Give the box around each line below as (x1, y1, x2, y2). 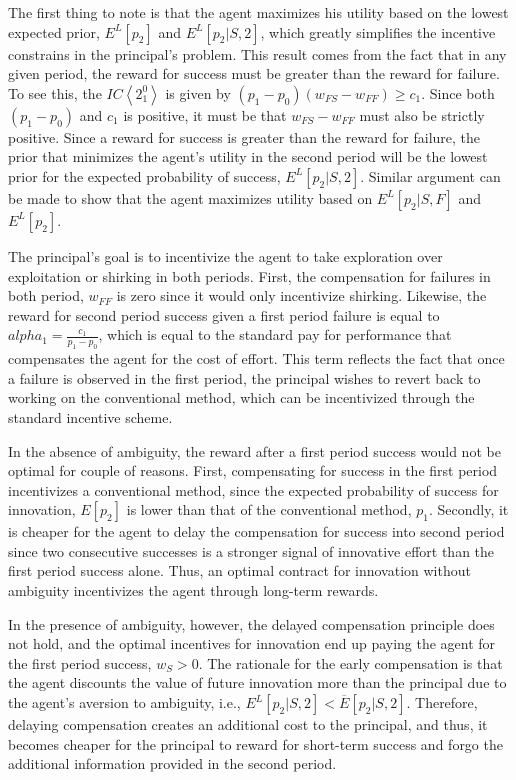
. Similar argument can (360, 165, 501, 186)
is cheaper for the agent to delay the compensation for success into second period (8, 521, 505, 542)
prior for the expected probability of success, (8, 165, 281, 186)
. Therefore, (406, 692, 478, 713)
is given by (165, 82, 231, 103)
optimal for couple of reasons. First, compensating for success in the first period (8, 460, 498, 481)
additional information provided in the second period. (8, 753, 337, 774)
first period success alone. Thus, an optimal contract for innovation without (8, 560, 471, 581)
